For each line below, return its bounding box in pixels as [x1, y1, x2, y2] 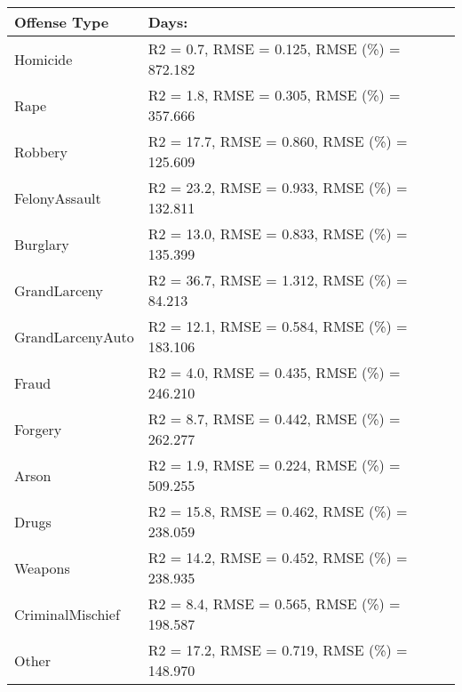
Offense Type [14, 12, 109, 32]
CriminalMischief [14, 603, 120, 624]
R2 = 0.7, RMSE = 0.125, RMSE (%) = [147, 38, 401, 59]
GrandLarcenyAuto [14, 326, 134, 347]
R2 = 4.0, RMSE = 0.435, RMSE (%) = [147, 362, 401, 382]
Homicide [14, 48, 73, 69]
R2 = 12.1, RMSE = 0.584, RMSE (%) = [147, 316, 408, 336]
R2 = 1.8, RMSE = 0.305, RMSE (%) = [147, 84, 401, 105]
